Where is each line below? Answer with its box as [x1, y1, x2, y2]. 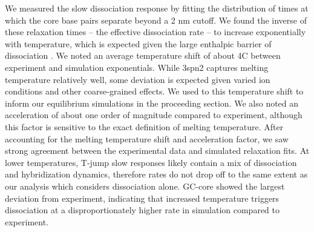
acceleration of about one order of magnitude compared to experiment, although [5, 108, 303, 121]
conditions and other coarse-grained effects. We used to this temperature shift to [5, 85, 304, 98]
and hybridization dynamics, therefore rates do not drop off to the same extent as [5, 168, 308, 181]
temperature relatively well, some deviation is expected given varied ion [5, 73, 270, 85]
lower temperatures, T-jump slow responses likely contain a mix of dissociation [5, 156, 297, 168]
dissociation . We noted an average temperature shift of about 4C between [5, 49, 281, 62]
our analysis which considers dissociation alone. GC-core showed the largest [5, 179, 285, 192]
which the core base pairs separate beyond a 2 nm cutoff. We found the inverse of [5, 13, 307, 26]
